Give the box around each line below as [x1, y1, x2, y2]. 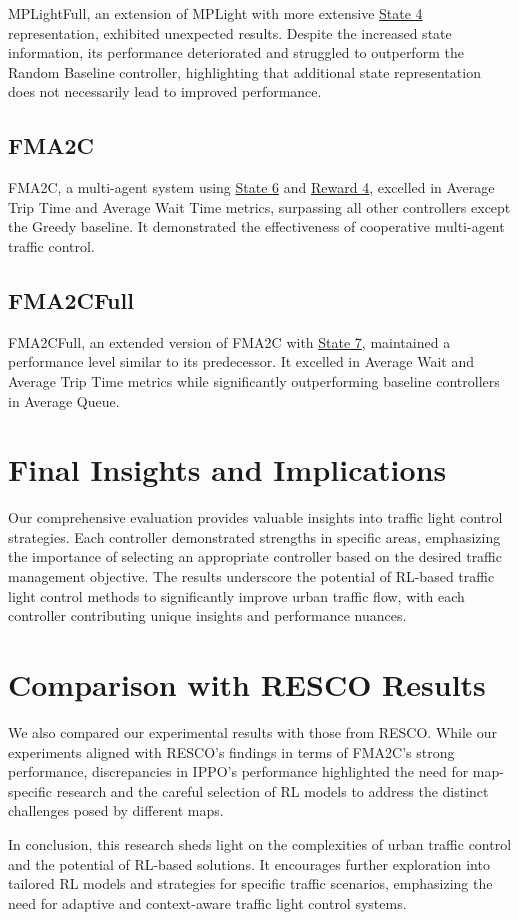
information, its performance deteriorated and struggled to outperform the [8, 42, 464, 63]
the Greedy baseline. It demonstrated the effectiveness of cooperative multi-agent [8, 216, 505, 237]
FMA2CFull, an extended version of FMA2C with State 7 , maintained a [8, 331, 451, 352]
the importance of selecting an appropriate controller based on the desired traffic [8, 546, 503, 567]
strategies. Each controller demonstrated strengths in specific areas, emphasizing [8, 526, 501, 547]
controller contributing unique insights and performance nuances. [8, 605, 407, 626]
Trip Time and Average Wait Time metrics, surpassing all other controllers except [8, 196, 511, 217]
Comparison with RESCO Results [8, 664, 486, 704]
